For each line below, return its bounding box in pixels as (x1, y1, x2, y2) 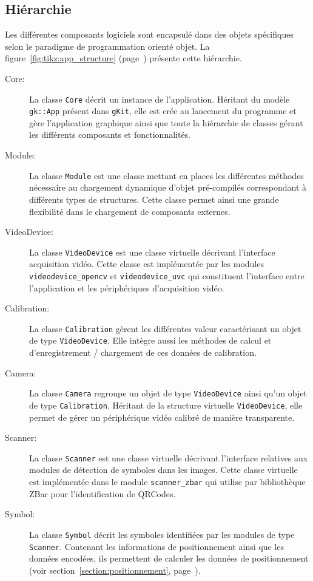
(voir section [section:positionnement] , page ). (29, 563, 201, 576)
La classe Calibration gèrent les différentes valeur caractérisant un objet (29, 322, 301, 335)
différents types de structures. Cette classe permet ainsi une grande (29, 192, 279, 205)
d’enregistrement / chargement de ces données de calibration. (29, 346, 257, 359)
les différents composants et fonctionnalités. (29, 128, 191, 141)
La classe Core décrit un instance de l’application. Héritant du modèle (29, 92, 290, 105)
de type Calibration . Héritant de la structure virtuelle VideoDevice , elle (29, 398, 303, 411)
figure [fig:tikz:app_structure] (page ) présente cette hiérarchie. (5, 52, 242, 64)
